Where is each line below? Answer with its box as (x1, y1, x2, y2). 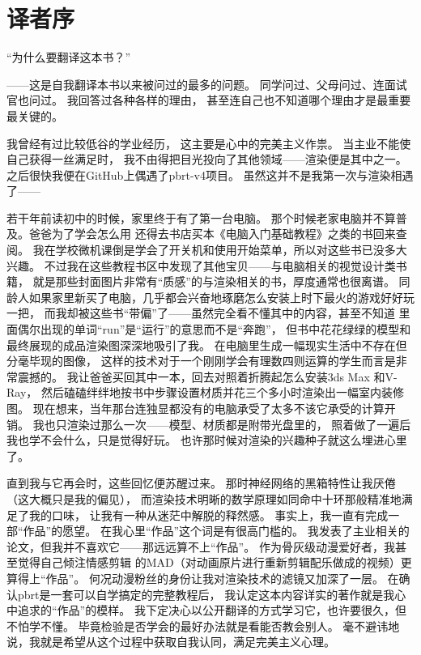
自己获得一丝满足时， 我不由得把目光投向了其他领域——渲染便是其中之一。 (6, 151, 407, 168)
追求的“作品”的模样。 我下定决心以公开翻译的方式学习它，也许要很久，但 (17, 602, 406, 619)
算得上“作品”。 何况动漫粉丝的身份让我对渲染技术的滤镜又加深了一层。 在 (6, 569, 399, 586)
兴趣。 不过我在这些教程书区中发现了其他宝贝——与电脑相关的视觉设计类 (6, 257, 396, 274)
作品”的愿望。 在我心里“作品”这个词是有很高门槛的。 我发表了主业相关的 (23, 522, 410, 539)
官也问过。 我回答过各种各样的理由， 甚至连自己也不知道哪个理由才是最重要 (6, 91, 411, 108)
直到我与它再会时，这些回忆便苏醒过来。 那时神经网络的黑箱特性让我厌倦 (6, 474, 396, 491)
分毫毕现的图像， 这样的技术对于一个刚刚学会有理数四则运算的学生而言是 (6, 352, 396, 369)
